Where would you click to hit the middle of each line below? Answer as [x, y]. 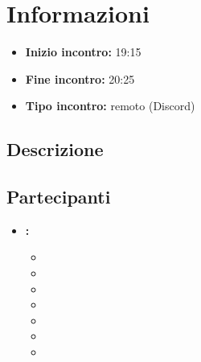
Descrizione [55, 149]
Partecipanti [59, 197]
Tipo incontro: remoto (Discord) [110, 106]
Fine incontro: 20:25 [80, 78]
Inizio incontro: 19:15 [83, 52]
